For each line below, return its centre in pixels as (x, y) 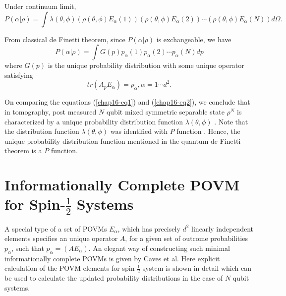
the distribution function (42, 131)
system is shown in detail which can (197, 268)
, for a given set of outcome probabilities (186, 238)
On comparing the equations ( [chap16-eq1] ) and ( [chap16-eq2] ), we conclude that (127, 102)
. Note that (231, 121)
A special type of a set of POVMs (56, 228)
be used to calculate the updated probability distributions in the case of (114, 278)
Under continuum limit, (40, 6)
